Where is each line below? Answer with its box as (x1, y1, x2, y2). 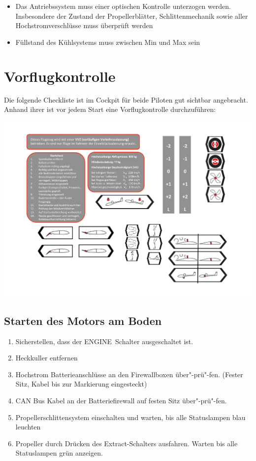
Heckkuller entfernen (15, 353, 78, 363)
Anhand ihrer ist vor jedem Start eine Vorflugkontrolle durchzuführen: (4, 104, 216, 114)
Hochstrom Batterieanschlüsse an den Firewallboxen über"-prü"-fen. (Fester (15, 369, 243, 379)
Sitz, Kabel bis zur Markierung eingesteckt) (15, 379, 147, 389)
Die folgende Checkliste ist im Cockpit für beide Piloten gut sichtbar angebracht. (4, 94, 248, 105)
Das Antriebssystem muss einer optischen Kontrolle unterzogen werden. (15, 1, 231, 11)
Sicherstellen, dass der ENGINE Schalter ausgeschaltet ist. (15, 336, 193, 346)
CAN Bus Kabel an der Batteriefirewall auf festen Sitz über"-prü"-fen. (15, 395, 227, 406)
